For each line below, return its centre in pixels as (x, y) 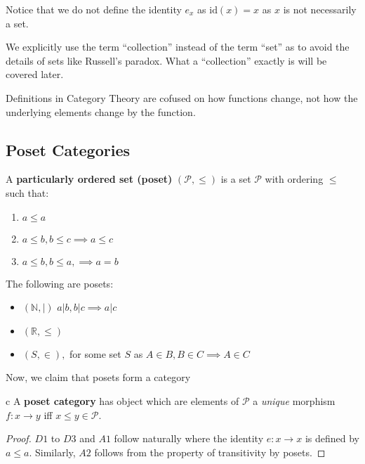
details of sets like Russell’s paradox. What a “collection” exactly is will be (166, 60)
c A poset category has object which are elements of (122, 400)
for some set (95, 353)
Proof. (19, 438)
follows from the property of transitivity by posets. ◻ (210, 452)
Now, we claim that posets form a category (98, 377)
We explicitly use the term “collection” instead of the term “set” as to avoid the (178, 47)
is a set (236, 179)
